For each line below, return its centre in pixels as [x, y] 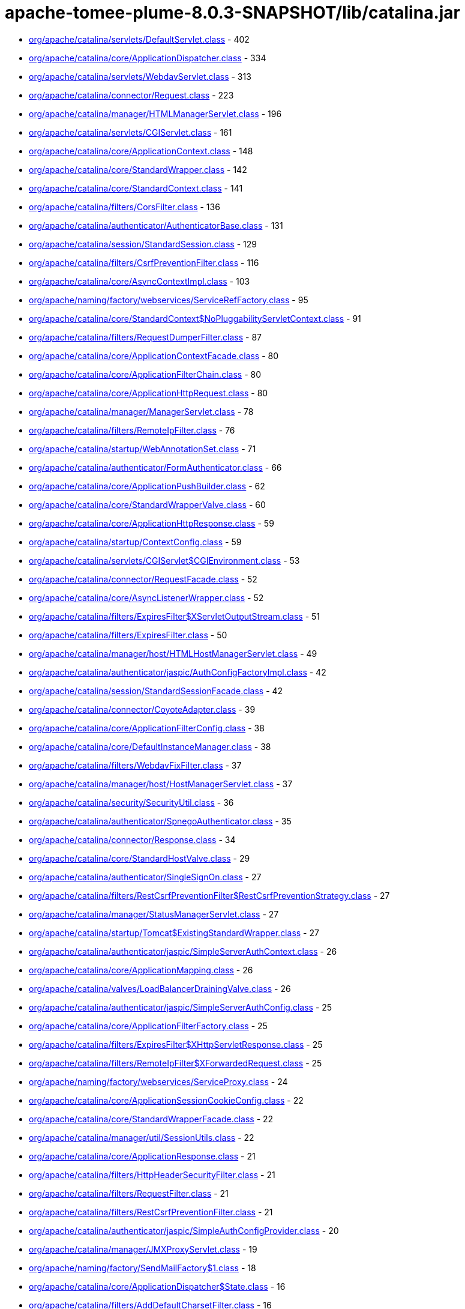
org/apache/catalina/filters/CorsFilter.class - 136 [124, 207]
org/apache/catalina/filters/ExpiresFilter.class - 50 [128, 635]
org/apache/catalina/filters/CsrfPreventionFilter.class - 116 [144, 262]
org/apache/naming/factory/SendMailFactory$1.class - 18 [142, 1268]
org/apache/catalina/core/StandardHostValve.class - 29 [139, 858]
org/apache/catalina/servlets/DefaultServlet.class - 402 [139, 39]
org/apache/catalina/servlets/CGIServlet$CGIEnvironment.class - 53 [164, 560]
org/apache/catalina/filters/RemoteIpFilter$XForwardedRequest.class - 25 [175, 1063]
